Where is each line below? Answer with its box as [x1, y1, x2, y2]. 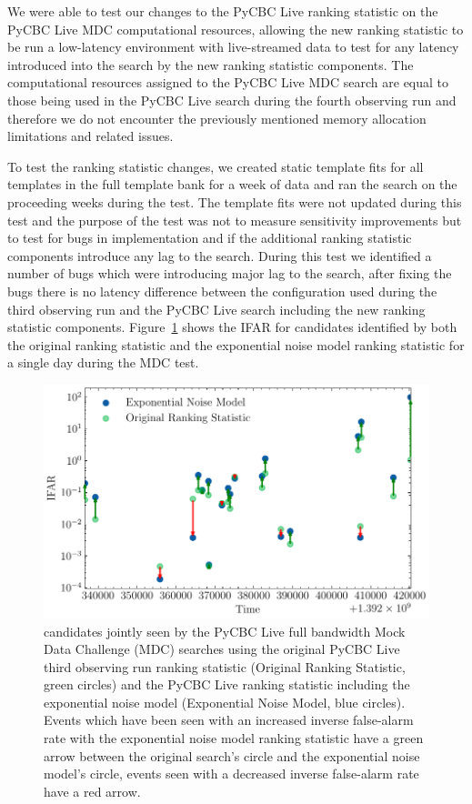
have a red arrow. [44, 781, 141, 800]
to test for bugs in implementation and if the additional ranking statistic [7, 228, 412, 247]
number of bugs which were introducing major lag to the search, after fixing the [7, 264, 452, 283]
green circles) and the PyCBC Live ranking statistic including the [44, 675, 410, 694]
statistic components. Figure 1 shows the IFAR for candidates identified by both [7, 317, 457, 337]
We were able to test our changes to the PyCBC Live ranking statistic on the [7, 2, 438, 20]
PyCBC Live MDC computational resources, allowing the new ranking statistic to [7, 19, 464, 38]
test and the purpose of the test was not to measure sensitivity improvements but [7, 210, 462, 229]
